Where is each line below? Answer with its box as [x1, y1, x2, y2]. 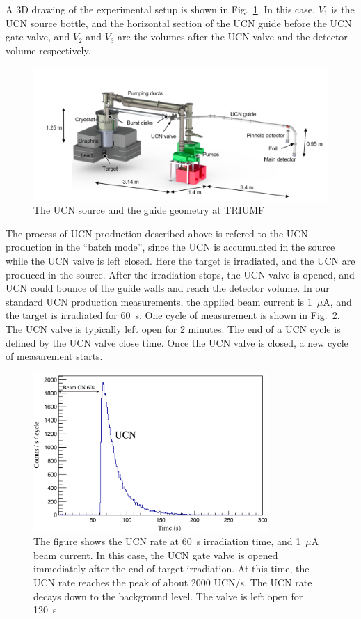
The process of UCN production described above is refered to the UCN [6, 226, 308, 240]
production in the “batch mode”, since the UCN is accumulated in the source [6, 240, 335, 254]
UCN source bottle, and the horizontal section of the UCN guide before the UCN [6, 15, 352, 30]
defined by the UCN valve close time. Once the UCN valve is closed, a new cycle [6, 335, 348, 350]
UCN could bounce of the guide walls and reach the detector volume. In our [6, 281, 330, 295]
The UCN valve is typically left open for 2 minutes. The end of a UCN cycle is [6, 322, 341, 336]
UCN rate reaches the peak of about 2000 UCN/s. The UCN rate [33, 574, 312, 589]
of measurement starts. [6, 349, 103, 363]
